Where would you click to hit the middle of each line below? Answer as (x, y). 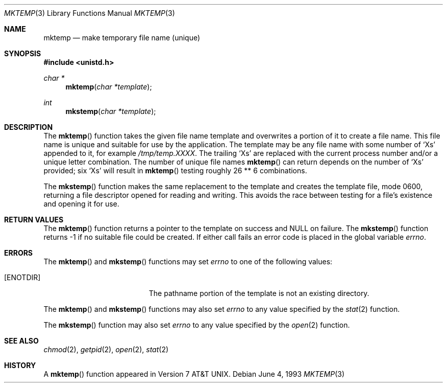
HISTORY (20, 365)
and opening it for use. (81, 204)
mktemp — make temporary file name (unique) (122, 38)
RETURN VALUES (34, 220)
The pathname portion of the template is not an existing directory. (259, 293)
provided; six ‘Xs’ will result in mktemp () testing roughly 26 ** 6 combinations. (175, 170)
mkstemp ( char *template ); (111, 111)
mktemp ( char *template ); (109, 87)
